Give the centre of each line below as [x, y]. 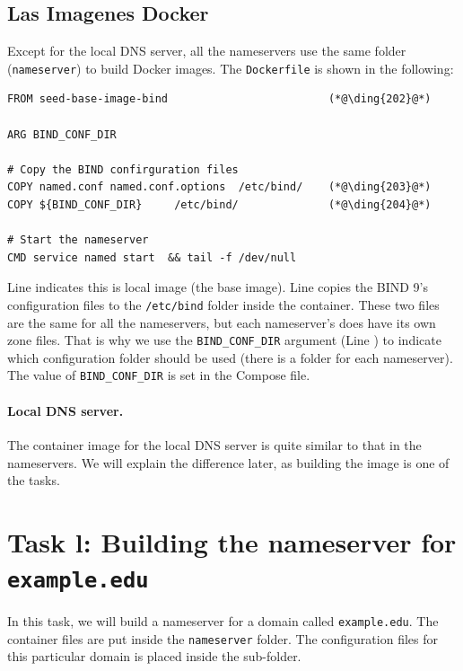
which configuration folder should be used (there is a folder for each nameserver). [230, 357]
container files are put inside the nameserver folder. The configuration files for [223, 638]
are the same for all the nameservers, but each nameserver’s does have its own [222, 322]
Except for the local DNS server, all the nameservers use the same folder [207, 51]
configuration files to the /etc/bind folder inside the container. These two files [223, 304]
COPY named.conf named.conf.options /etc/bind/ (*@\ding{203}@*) [219, 187]
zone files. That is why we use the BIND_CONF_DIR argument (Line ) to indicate [224, 340]
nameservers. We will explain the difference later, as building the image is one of [228, 462]
